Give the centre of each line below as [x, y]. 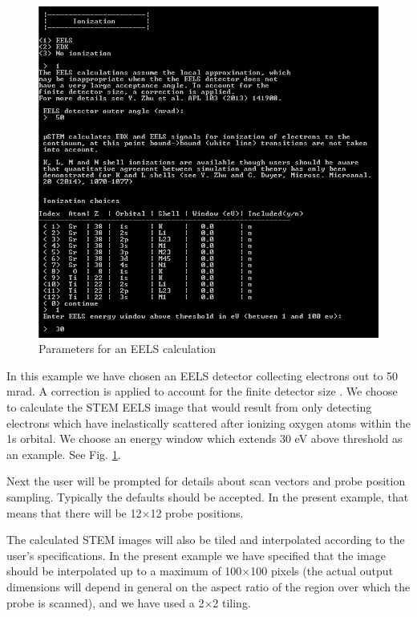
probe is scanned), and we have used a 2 [105, 602]
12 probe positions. [197, 512]
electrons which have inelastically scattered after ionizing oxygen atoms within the [209, 422]
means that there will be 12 [74, 512]
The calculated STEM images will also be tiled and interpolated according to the [206, 540]
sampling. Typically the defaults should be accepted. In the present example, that [208, 497]
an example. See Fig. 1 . [64, 454]
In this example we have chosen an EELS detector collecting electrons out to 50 [202, 375]
